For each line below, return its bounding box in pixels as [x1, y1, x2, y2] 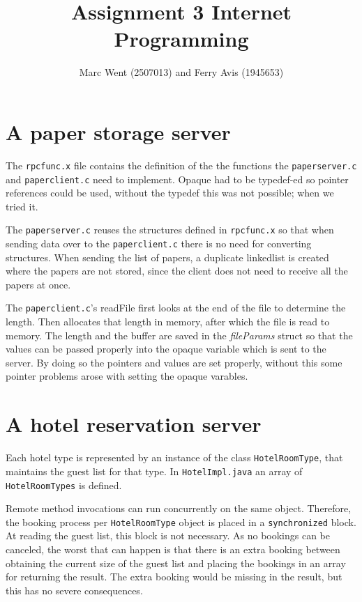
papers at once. [6, 277, 71, 291]
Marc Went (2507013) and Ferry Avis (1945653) [79, 65, 284, 79]
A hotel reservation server [6, 410, 262, 438]
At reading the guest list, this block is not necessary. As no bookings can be [6, 528, 331, 543]
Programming [114, 24, 249, 53]
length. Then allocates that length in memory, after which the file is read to [6, 314, 330, 329]
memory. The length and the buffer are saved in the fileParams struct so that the [6, 327, 353, 342]
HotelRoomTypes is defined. [6, 477, 122, 492]
